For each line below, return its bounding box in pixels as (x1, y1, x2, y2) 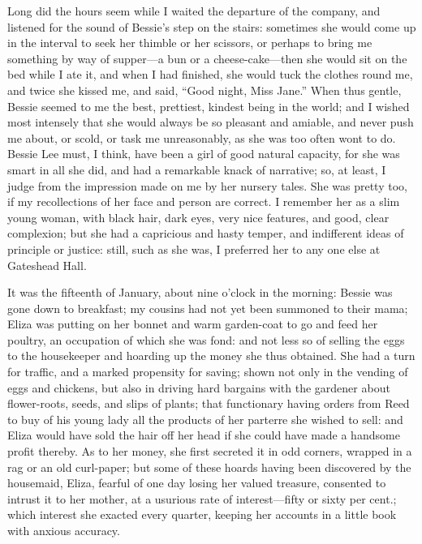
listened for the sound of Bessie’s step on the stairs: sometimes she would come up (7, 18, 416, 35)
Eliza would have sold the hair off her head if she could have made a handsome (7, 426, 400, 443)
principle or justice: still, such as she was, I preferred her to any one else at (7, 240, 381, 257)
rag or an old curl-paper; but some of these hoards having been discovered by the (7, 458, 411, 475)
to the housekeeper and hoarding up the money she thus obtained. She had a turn (7, 347, 416, 364)
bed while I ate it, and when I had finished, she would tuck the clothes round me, (7, 66, 413, 83)
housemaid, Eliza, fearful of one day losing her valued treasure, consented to (7, 474, 386, 491)
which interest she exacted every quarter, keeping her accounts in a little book (7, 506, 397, 523)
